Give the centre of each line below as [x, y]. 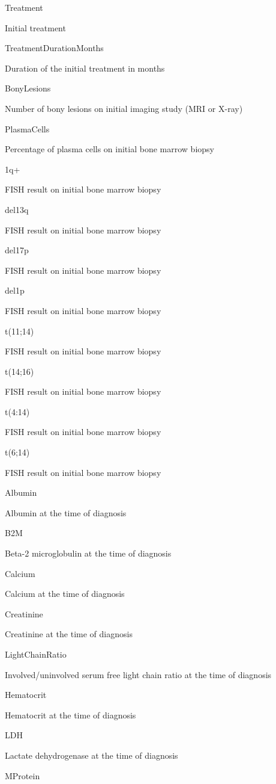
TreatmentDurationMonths [54, 48]
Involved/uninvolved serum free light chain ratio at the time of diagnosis [138, 674]
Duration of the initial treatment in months [85, 68]
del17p [17, 250]
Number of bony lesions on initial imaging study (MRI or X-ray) [124, 108]
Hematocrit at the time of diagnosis [70, 715]
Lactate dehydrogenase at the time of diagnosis [91, 755]
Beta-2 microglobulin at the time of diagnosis [88, 553]
